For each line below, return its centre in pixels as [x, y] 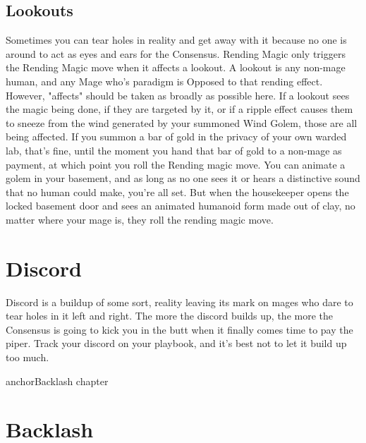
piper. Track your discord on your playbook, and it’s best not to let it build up [176, 343]
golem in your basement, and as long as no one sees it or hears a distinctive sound [183, 178]
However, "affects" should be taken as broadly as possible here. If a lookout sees [178, 95]
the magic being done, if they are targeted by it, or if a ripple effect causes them [179, 109]
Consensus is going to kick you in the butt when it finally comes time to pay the [179, 329]
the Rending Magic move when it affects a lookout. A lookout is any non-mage [176, 67]
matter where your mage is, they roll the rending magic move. [140, 219]
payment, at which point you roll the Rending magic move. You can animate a [176, 164]
